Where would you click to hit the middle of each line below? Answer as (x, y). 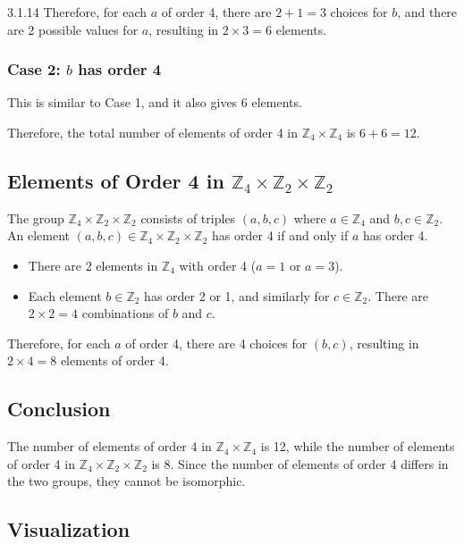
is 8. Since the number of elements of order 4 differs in (300, 463)
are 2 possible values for (73, 29)
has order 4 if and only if (280, 235)
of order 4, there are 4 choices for (216, 343)
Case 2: (34, 69)
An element (38, 235)
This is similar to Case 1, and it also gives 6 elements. (155, 102)
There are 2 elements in (93, 265)
